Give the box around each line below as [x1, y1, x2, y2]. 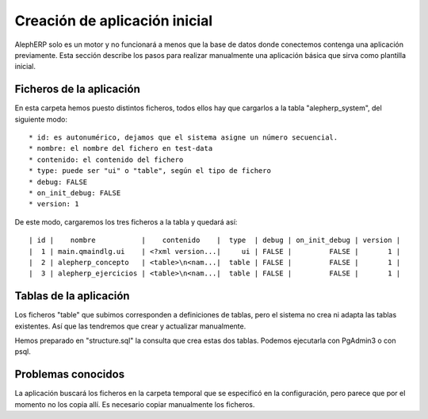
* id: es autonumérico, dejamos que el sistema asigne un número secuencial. [29, 133, 338, 142]
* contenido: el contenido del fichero [29, 155, 184, 164]
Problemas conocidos [14, 367, 125, 381]
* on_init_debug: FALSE [29, 188, 121, 198]
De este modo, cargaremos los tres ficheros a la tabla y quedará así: [14, 217, 238, 226]
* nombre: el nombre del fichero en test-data [29, 144, 213, 153]
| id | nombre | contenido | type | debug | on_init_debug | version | [29, 236, 401, 245]
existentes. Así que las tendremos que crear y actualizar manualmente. [14, 321, 246, 331]
